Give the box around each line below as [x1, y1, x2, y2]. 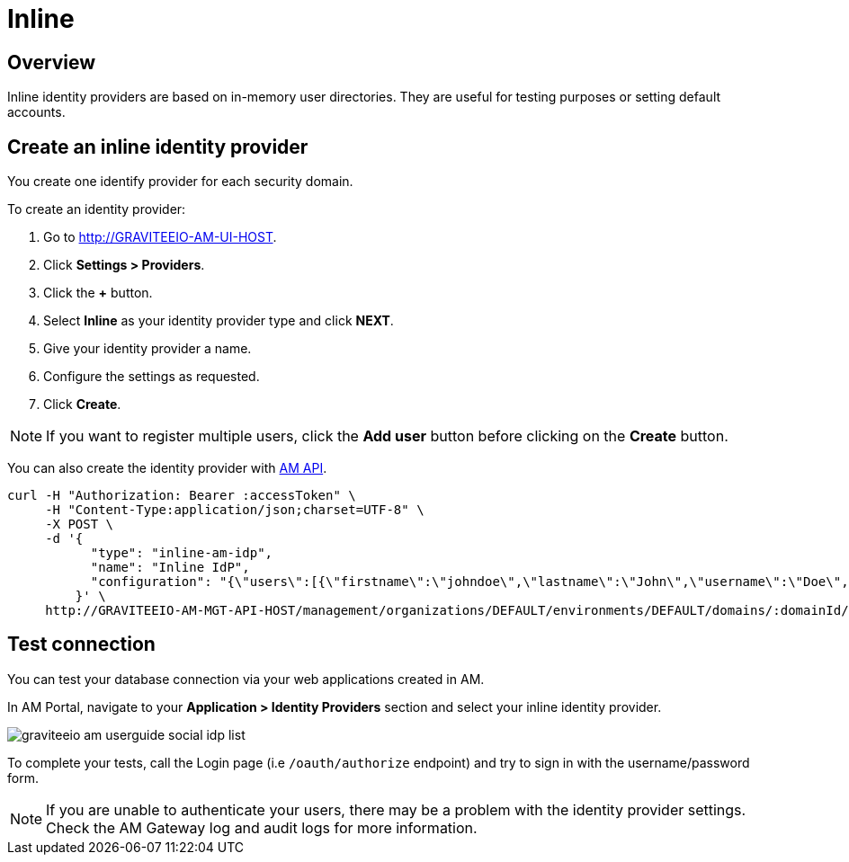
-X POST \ [45, 517, 114, 532]
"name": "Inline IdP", [90, 560, 250, 575]
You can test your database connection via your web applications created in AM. [7, 671, 485, 687]
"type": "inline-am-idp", [90, 546, 273, 561]
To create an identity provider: [7, 201, 186, 218]
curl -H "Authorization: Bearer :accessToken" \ [7, 488, 356, 503]
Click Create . [43, 396, 121, 413]
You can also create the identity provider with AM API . [7, 460, 327, 476]
